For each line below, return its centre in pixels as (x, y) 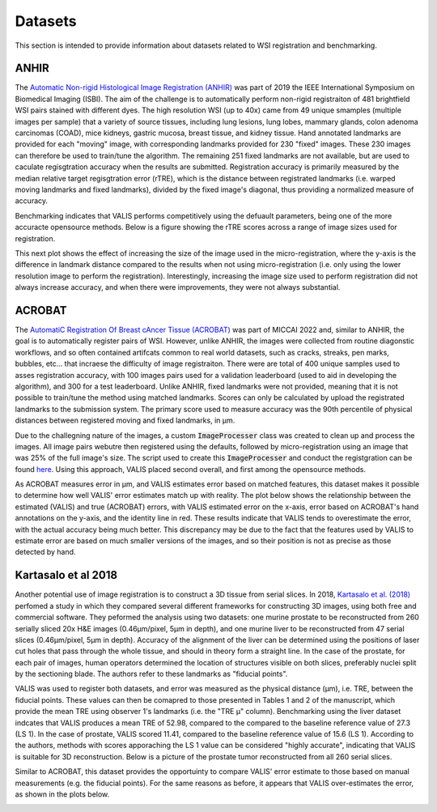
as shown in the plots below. (62, 794)
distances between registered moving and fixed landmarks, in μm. (125, 420)
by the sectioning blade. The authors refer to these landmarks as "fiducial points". (151, 674)
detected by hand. (45, 552)
